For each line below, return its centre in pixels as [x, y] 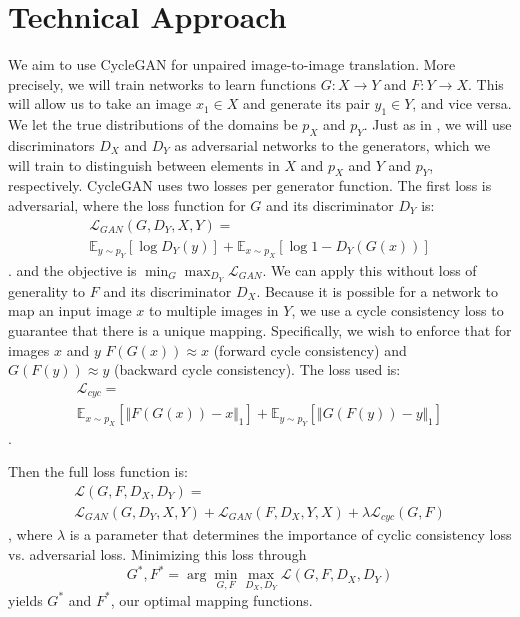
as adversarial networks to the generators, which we [332, 144]
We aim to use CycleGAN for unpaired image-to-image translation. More [232, 64]
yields [25, 599]
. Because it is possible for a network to [377, 290]
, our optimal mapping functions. [211, 599]
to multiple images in [214, 310]
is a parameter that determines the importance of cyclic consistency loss [290, 534]
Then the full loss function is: [98, 471]
